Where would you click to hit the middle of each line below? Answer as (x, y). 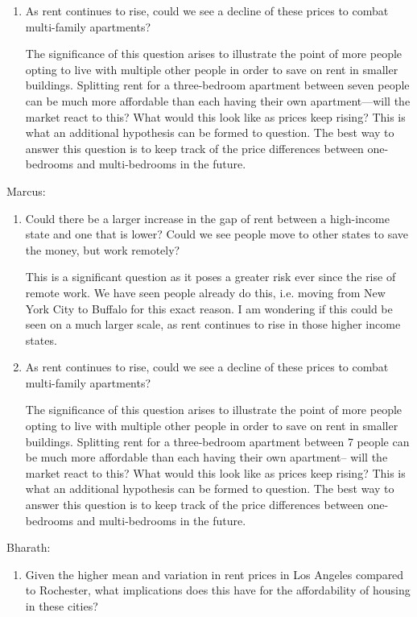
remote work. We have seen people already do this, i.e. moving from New (205, 292)
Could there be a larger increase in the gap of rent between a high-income (207, 218)
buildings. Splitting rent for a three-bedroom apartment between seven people (217, 85)
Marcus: (26, 190)
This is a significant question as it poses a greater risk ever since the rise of (211, 277)
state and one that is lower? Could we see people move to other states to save (217, 234)
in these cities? (62, 606)
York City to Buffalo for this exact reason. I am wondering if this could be (209, 308)
